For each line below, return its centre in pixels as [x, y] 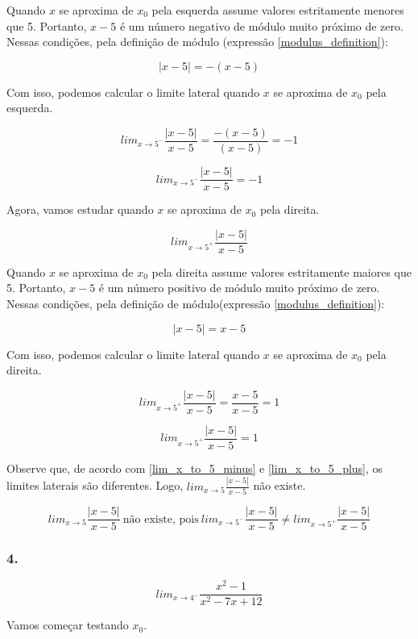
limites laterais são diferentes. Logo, [95, 485]
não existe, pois [161, 519]
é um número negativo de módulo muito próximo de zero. [261, 25]
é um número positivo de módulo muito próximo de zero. [239, 288]
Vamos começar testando [68, 625]
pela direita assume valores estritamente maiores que [281, 271]
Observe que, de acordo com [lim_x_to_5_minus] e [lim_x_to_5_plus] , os [195, 468]
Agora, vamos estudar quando [80, 209]
